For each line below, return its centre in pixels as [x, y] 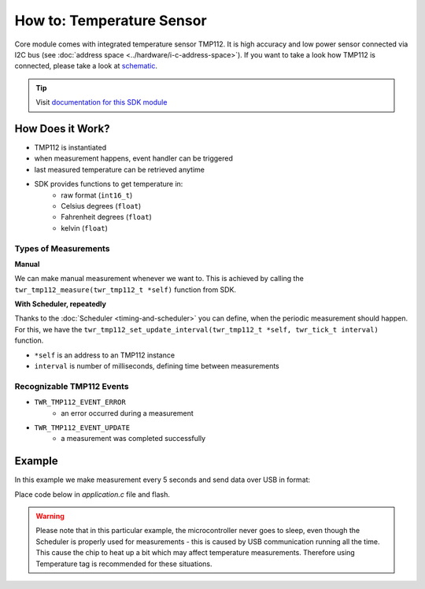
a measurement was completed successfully [133, 439]
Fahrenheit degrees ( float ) [107, 217]
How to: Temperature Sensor [111, 20]
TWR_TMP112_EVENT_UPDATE [82, 428]
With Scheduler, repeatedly [60, 304]
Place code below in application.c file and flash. [92, 494]
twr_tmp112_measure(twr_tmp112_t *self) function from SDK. [125, 289]
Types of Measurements [62, 248]
